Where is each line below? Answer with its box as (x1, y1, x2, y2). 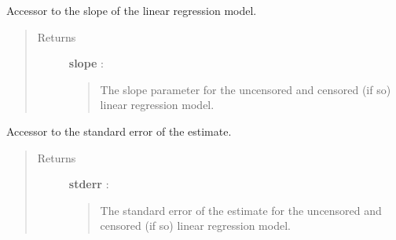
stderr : (68, 176, 109, 192)
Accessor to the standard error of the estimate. (6, 122, 232, 139)
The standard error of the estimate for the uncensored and (100, 202, 382, 218)
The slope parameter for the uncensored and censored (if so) (100, 81, 391, 97)
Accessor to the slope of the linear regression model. (6, 2, 257, 18)
